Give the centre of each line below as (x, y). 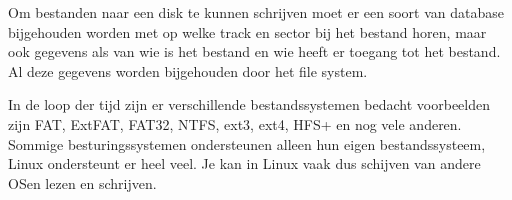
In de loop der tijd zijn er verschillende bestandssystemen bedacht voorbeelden (249, 104)
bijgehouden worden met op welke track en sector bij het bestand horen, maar (247, 31)
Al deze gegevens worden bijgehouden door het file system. (188, 70)
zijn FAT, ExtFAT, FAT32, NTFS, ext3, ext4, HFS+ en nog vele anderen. (235, 123)
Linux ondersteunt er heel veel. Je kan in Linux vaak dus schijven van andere (244, 163)
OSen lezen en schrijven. (82, 182)
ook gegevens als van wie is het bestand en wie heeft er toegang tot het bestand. (254, 51)
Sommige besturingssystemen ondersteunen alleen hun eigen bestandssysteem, (247, 143)
